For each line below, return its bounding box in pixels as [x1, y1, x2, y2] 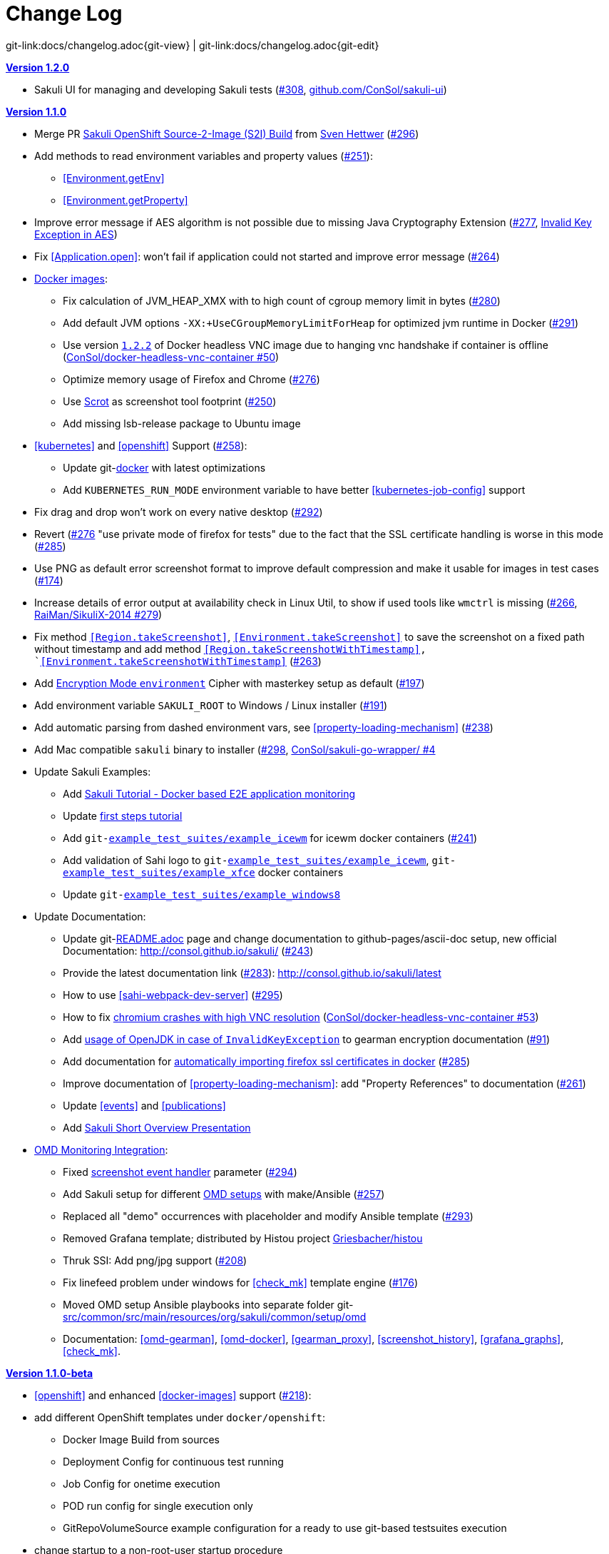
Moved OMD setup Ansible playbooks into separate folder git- [63, 1298, 354, 1311]
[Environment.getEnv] [63, 171, 165, 184]
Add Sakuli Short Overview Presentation [63, 1121, 251, 1134]
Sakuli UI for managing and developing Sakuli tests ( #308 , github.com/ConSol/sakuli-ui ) [34, 83, 447, 96]
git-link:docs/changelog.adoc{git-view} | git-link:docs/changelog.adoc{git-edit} [6, 39, 379, 51]
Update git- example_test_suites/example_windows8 [63, 888, 341, 900]
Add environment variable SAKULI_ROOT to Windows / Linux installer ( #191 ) [34, 699, 388, 711]
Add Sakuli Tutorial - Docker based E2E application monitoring [63, 787, 356, 800]
